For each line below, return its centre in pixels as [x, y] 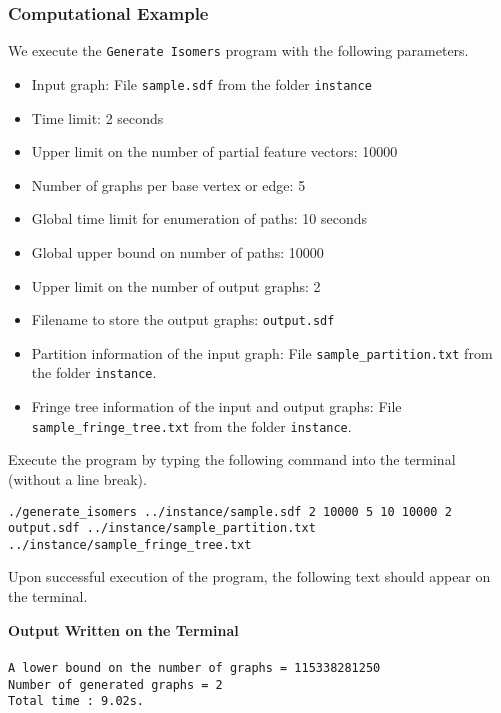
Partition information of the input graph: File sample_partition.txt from [262, 352]
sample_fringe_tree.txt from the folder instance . [191, 425]
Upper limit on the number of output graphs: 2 [176, 285]
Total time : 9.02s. [76, 701]
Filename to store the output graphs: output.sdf [183, 319]
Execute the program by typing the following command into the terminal [232, 459]
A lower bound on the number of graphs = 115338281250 [194, 667]
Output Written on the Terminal [123, 629]
